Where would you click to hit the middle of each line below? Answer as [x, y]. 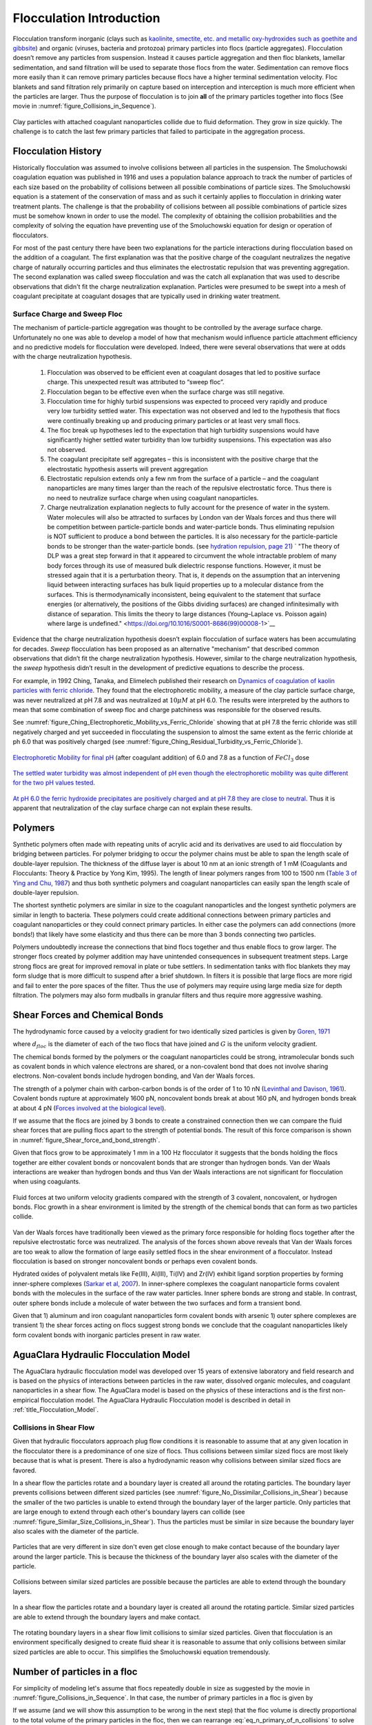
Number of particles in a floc [75, 1672]
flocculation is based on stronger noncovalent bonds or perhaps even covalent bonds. [135, 1261]
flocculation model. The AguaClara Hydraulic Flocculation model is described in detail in [165, 1400]
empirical [26, 1400]
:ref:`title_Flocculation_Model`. [56, 1410]
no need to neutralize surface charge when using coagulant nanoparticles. [153, 497]
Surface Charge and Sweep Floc [68, 314]
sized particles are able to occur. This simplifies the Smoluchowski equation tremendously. [141, 1652]
